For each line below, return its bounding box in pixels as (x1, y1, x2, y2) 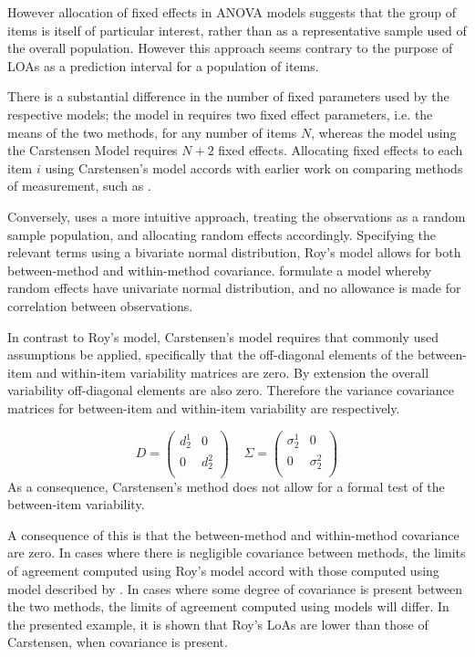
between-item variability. (7, 495, 145, 514)
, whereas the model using (311, 122, 457, 141)
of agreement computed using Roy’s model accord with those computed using (7, 560, 439, 579)
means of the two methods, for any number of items (7, 122, 297, 141)
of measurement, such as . (7, 176, 151, 195)
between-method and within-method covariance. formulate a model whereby (7, 260, 432, 279)
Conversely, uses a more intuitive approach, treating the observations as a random (7, 206, 466, 225)
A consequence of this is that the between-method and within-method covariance (7, 525, 460, 544)
